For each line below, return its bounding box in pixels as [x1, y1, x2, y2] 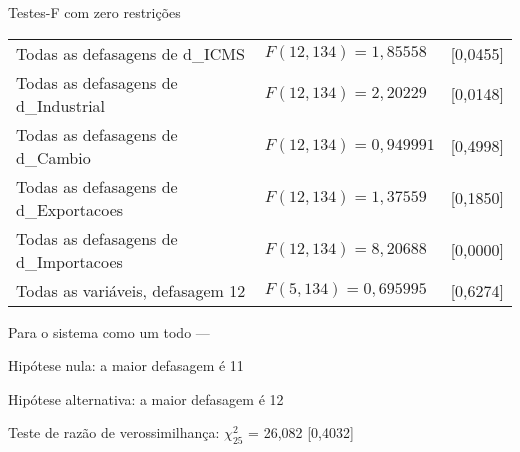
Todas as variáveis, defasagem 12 [16, 278, 246, 302]
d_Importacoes [16, 249, 123, 273]
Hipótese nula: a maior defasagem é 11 [8, 355, 244, 376]
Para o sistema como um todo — [8, 321, 210, 342]
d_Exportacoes [16, 197, 124, 221]
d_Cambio [16, 145, 91, 169]
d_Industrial [16, 93, 106, 117]
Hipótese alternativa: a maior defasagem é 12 [8, 388, 284, 409]
